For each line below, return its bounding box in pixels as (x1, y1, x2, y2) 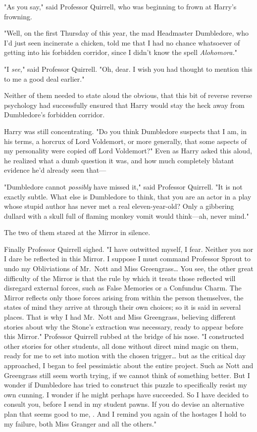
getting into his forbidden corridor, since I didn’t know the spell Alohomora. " (4, 47, 237, 57)
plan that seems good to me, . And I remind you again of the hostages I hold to (4, 408, 246, 419)
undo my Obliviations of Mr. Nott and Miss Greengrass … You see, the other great (4, 263, 254, 274)
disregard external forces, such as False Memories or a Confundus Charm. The (4, 283, 242, 293)
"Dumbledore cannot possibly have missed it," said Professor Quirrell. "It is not (4, 181, 243, 192)
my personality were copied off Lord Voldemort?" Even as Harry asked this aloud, (4, 145, 252, 156)
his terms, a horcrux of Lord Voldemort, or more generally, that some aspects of (4, 136, 247, 146)
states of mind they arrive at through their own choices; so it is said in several (4, 302, 241, 312)
